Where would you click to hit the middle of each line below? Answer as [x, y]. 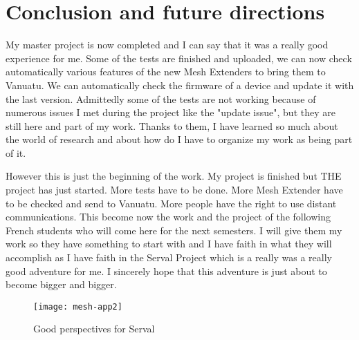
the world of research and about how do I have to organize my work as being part [179, 139]
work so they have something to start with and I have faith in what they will [169, 244]
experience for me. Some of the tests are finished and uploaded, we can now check [179, 58]
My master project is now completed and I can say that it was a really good [167, 45]
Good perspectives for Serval [94, 329]
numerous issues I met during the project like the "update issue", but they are [171, 112]
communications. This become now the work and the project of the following [168, 217]
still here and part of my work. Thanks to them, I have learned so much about [172, 125]
